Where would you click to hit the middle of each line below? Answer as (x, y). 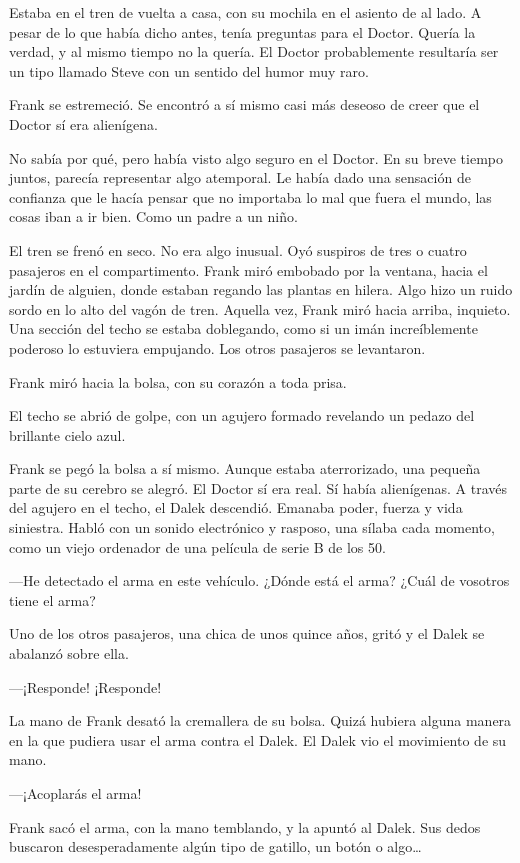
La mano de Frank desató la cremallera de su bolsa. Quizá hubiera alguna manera (260, 720)
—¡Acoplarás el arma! (75, 793)
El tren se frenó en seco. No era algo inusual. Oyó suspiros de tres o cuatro (238, 249)
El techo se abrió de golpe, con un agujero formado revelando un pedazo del (242, 415)
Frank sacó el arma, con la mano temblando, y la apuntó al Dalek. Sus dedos (245, 826)
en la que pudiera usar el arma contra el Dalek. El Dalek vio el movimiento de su (258, 739)
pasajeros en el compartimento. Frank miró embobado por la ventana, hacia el (248, 269)
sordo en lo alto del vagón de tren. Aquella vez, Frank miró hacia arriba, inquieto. (260, 308)
